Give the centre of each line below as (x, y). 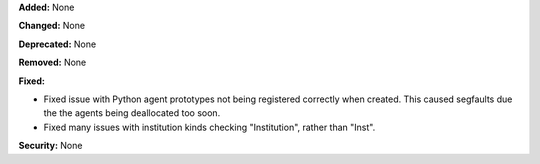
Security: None (50, 146)
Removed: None (52, 62)
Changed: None (51, 26)
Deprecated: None (57, 44)
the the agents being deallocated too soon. (132, 113)
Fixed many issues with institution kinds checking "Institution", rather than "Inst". (209, 127)
